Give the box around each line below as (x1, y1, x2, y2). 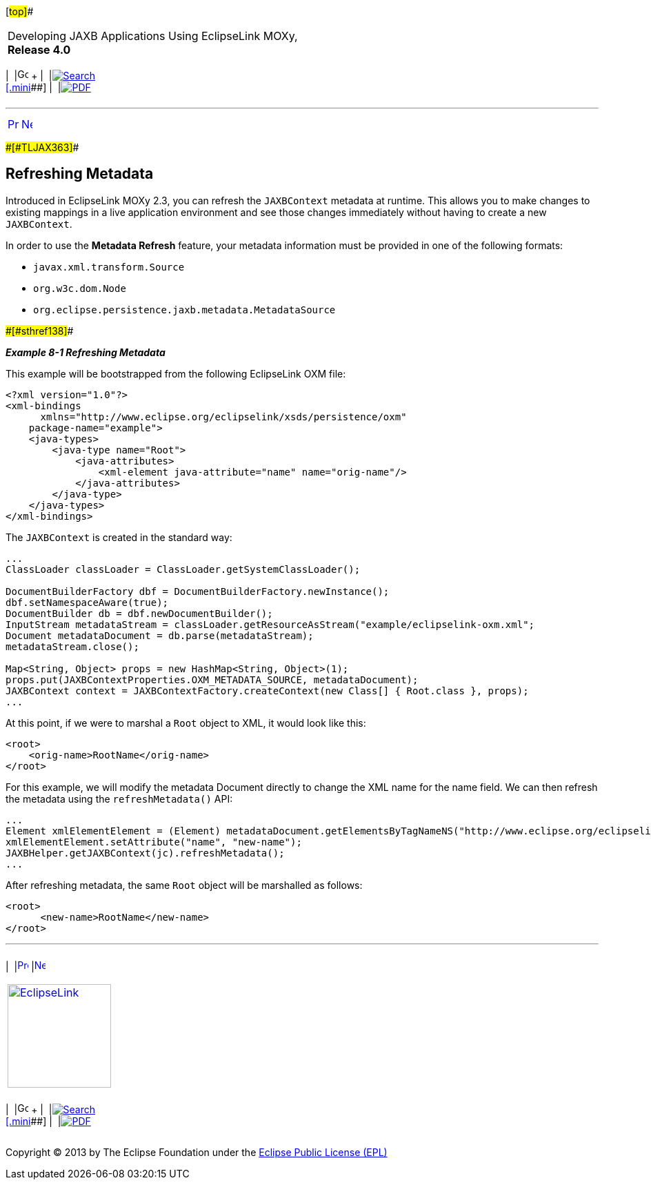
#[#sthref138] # (6, 324, 74, 337)
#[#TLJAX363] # (6, 141, 79, 153)
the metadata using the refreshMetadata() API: (6, 792, 233, 805)
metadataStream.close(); (6, 640, 139, 652)
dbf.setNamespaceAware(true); (6, 596, 169, 608)
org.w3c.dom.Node (33, 282, 126, 294)
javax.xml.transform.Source (33, 261, 185, 273)
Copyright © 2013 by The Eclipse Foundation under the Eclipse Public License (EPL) (6, 1146, 388, 1158)
